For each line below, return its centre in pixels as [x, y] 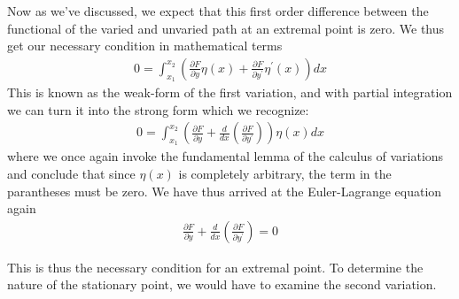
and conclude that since [71, 174]
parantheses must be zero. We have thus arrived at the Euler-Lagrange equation [225, 191]
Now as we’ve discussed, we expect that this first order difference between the [218, 11]
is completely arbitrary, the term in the [285, 174]
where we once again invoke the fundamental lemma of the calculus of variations [226, 156]
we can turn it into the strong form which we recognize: [158, 109]
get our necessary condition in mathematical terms [145, 46]
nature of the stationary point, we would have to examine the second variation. [222, 284]
